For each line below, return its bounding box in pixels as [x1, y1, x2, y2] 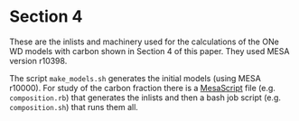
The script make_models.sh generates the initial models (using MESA [9, 72, 262, 83]
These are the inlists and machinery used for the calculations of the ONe [9, 36, 280, 47]
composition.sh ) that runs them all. [9, 101, 138, 112]
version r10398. [9, 55, 68, 66]
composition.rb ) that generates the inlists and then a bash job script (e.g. [9, 92, 282, 103]
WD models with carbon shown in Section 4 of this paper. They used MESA [9, 45, 290, 56]
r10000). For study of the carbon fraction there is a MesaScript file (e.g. [9, 82, 276, 93]
